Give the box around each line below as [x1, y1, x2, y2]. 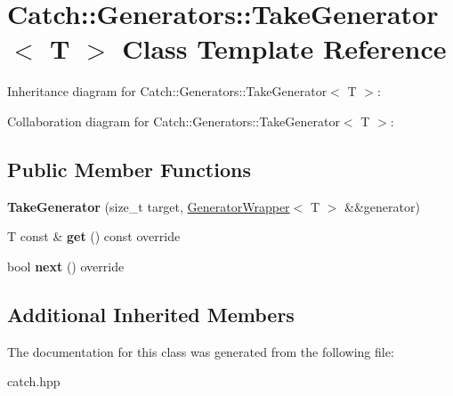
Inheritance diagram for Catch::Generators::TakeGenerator [7, 82, 328, 101]
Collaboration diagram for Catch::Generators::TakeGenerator [7, 111, 340, 130]
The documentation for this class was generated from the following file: [7, 342, 394, 360]
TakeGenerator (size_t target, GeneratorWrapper [7, 197, 290, 215]
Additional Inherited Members [7, 300, 295, 327]
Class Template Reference [122, 30, 447, 67]
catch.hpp [7, 372, 61, 391]
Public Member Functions [7, 155, 251, 182]
